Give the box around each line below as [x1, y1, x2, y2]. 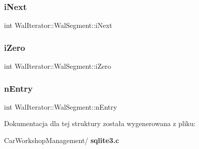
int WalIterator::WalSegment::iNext [4, 20, 112, 30]
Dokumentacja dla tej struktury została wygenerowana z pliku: [4, 118, 196, 129]
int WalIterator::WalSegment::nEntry [4, 101, 117, 112]
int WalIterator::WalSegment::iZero [4, 61, 111, 71]
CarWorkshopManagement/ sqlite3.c [4, 135, 119, 146]
